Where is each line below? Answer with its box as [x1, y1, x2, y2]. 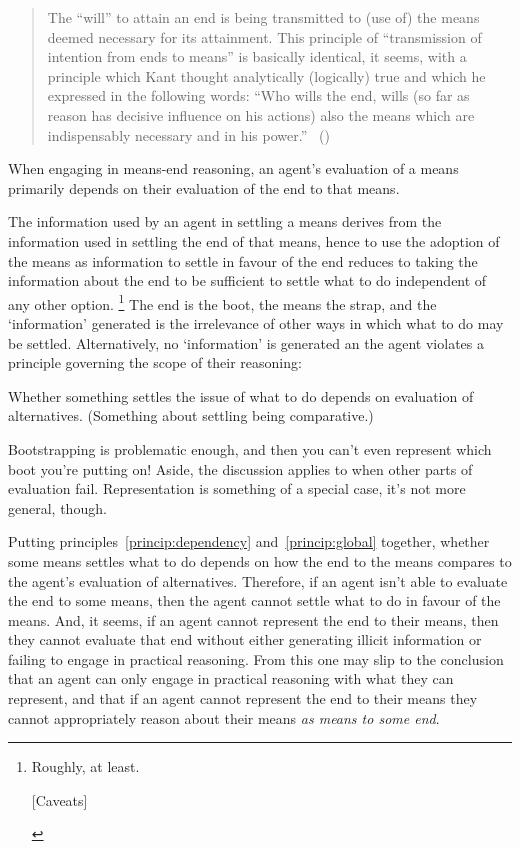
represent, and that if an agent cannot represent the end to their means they [8, 688, 478, 709]
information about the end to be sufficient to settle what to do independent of [8, 270, 487, 291]
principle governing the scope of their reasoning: [8, 352, 302, 373]
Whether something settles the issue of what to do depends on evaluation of [8, 385, 474, 406]
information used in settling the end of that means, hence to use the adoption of [8, 230, 500, 251]
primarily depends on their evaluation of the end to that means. [8, 177, 400, 198]
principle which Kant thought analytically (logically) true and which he [47, 65, 486, 86]
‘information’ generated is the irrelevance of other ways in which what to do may [8, 312, 504, 333]
